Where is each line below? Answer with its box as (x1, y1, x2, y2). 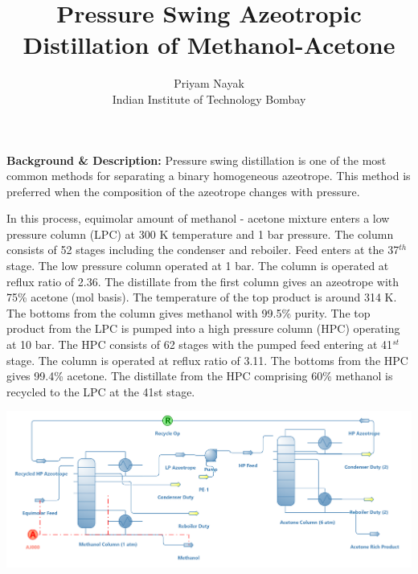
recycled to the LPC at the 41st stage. (6, 383, 195, 400)
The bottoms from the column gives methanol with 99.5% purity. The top (6, 304, 371, 321)
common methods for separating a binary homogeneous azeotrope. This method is (6, 167, 411, 184)
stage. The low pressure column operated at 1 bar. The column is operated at (6, 257, 389, 274)
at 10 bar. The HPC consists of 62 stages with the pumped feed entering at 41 (6, 336, 393, 353)
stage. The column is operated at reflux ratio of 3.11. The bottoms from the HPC (6, 351, 408, 368)
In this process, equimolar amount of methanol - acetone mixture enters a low (6, 210, 390, 227)
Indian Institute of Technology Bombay (112, 90, 306, 107)
